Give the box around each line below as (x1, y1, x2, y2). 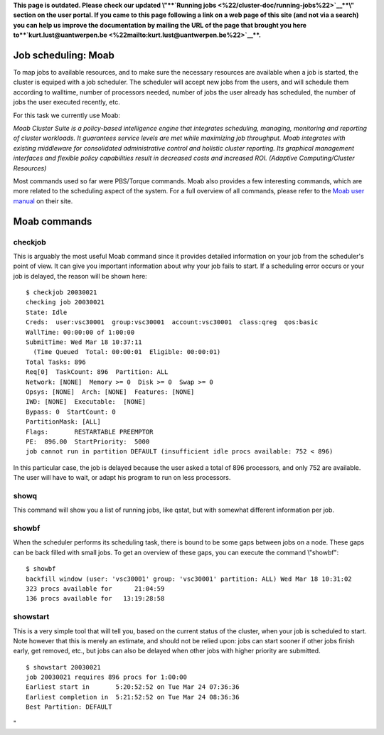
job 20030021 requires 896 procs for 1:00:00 (26, 673, 188, 682)
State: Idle (26, 308, 68, 316)
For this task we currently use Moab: (13, 111, 121, 119)
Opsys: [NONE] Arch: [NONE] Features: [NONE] (26, 388, 195, 396)
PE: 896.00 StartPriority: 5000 (26, 437, 150, 446)
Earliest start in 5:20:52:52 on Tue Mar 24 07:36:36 (26, 683, 240, 691)
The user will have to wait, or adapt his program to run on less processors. (13, 473, 231, 482)
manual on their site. (13, 196, 73, 205)
